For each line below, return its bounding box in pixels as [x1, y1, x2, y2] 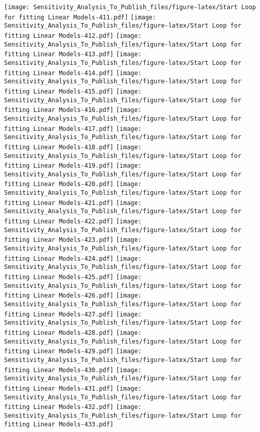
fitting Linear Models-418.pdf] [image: [4, 143, 142, 151]
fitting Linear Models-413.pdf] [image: [4, 51, 142, 58]
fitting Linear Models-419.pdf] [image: [4, 162, 142, 170]
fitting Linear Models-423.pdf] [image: [4, 236, 142, 244]
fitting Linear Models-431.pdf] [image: [4, 384, 142, 392]
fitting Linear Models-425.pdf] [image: [4, 274, 142, 281]
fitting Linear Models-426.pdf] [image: [4, 292, 142, 300]
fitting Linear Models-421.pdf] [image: [4, 199, 142, 207]
